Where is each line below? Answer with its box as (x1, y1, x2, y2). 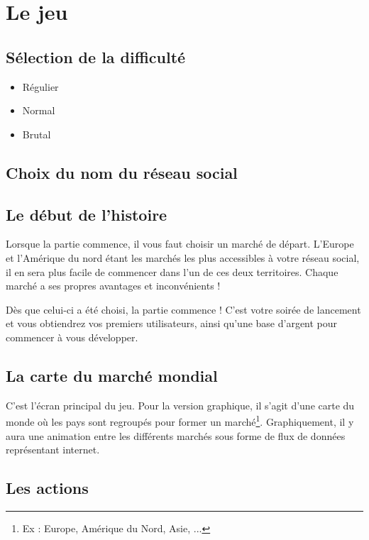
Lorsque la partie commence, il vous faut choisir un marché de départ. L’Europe (6, 236, 354, 251)
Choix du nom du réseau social (6, 161, 238, 183)
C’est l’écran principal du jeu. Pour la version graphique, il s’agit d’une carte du (6, 397, 355, 412)
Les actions (6, 477, 89, 499)
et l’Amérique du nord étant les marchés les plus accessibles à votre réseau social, (6, 250, 360, 265)
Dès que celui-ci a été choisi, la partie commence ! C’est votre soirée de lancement (6, 302, 361, 316)
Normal (22, 103, 55, 118)
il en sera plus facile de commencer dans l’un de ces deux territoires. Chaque (6, 264, 338, 279)
